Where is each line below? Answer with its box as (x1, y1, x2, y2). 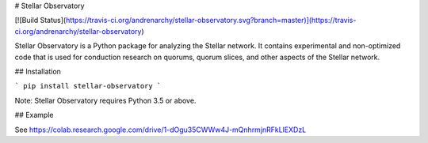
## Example (14, 111, 54, 120)
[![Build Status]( (14, 16, 67, 25)
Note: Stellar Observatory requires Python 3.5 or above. (14, 96, 197, 105)
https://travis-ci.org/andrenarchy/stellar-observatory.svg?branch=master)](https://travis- (65, 16, 357, 25)
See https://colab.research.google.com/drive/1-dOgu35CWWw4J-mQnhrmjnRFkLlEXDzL (14, 125, 307, 134)
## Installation (14, 66, 61, 76)
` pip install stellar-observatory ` (14, 81, 162, 91)
